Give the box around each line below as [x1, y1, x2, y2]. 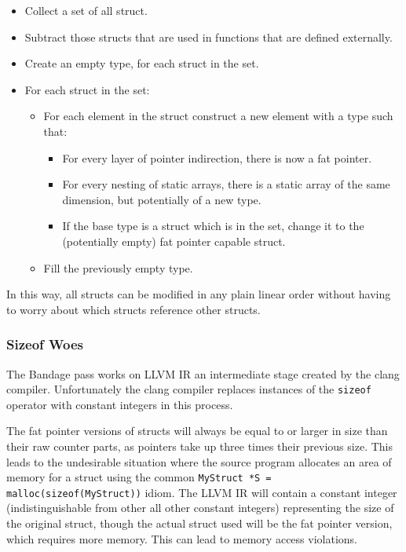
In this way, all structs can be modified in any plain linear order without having [6, 286, 391, 302]
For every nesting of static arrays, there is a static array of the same [62, 176, 390, 192]
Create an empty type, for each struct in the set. [24, 55, 259, 71]
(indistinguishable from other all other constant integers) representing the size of [6, 499, 394, 516]
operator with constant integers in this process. [6, 396, 233, 412]
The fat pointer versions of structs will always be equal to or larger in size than [6, 422, 388, 439]
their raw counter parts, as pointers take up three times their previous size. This [6, 437, 393, 454]
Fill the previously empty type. [43, 259, 193, 276]
